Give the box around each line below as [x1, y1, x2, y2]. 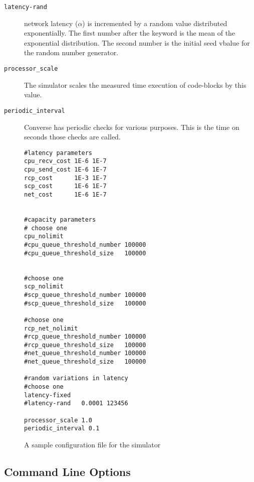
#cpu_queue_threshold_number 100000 [24, 241, 146, 248]
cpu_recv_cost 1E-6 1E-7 [24, 157, 107, 165]
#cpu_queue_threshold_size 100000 [24, 249, 146, 257]
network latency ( [24, 18, 78, 28]
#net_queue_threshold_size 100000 [24, 358, 146, 366]
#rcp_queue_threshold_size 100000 [24, 341, 146, 349]
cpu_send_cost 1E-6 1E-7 [24, 166, 107, 174]
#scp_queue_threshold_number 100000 [24, 291, 146, 298]
